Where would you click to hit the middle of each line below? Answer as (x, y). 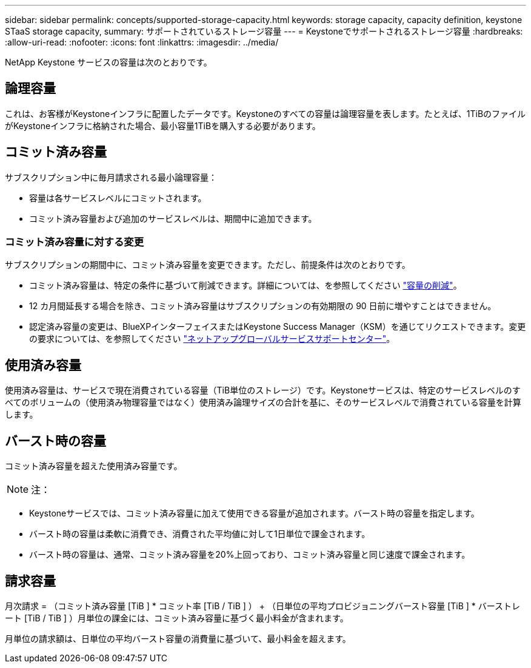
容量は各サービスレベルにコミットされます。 (118, 198)
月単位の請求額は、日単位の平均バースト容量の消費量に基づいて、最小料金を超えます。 (178, 638)
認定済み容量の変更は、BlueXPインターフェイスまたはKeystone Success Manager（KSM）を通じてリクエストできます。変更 (278, 327)
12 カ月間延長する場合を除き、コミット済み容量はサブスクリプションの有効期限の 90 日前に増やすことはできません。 (263, 306)
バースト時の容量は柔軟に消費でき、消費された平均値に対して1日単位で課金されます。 (200, 534)
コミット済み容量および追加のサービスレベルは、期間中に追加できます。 (173, 218)
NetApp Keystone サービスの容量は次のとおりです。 (109, 62)
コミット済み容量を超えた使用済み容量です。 (94, 466)
